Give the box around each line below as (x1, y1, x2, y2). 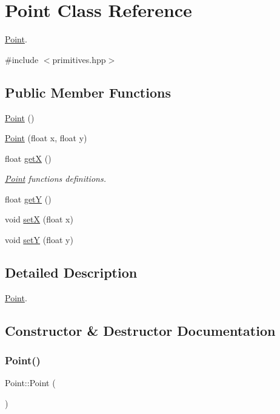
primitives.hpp (52, 53, 106, 65)
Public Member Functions (5, 82, 171, 101)
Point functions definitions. (5, 172, 106, 185)
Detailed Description (5, 263, 138, 282)
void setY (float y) (5, 233, 73, 246)
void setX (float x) (5, 213, 73, 225)
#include (5, 53, 39, 65)
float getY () (5, 192, 52, 205)
